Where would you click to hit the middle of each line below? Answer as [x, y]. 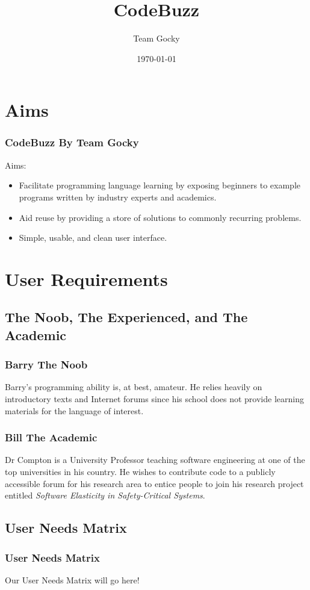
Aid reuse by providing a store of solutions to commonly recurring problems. [160, 217]
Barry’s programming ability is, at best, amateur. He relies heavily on [134, 387]
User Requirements [86, 278]
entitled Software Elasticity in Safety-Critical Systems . [105, 495]
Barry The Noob [46, 365]
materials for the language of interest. [74, 410]
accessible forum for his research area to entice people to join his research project [154, 483]
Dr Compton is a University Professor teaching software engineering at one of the [155, 460]
